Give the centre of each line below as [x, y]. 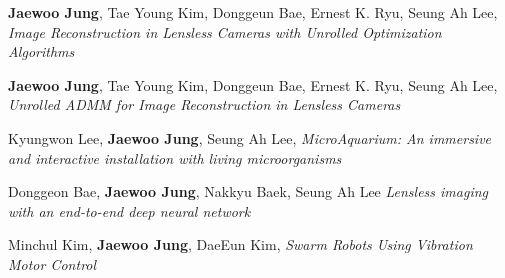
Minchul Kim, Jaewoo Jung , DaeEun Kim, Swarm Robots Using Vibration [240, 244]
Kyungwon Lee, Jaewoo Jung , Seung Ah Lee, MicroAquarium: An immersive [250, 137]
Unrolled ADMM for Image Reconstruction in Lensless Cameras [204, 104]
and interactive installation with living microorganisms [175, 157]
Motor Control [52, 263]
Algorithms [41, 51]
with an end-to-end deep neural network [129, 210]
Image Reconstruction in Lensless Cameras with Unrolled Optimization [225, 31]
